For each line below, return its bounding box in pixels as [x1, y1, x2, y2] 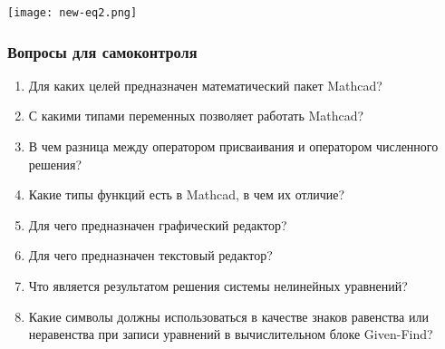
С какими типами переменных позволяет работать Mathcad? [28, 106, 364, 125]
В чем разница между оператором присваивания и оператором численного [28, 137, 439, 156]
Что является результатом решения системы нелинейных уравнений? [28, 276, 408, 296]
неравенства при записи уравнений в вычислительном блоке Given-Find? [28, 325, 433, 344]
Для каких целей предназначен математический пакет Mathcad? [28, 75, 382, 94]
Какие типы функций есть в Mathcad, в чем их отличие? [28, 185, 345, 204]
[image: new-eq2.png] [7, 6, 138, 19]
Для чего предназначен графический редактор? [28, 215, 287, 234]
